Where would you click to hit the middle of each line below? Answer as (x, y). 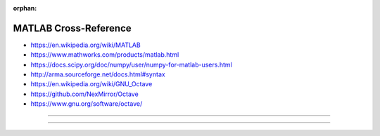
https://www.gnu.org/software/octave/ (87, 104)
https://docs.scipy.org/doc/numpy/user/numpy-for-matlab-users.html (131, 64)
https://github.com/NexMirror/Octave (84, 94)
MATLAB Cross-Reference (72, 28)
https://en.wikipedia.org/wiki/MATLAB (85, 45)
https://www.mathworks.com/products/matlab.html (105, 55)
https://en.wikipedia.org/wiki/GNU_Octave (91, 84)
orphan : (25, 8)
